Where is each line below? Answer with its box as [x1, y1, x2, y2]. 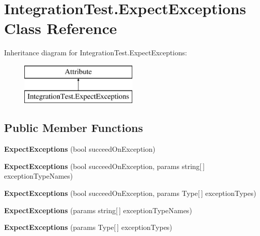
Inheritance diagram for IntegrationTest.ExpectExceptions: [4, 47, 187, 58]
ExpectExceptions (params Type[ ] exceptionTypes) [4, 222, 172, 232]
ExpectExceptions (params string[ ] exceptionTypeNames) [4, 205, 192, 215]
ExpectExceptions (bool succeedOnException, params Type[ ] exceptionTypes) [4, 188, 256, 198]
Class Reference [4, 18, 117, 39]
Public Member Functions [4, 120, 143, 136]
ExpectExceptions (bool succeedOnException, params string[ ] [4, 160, 205, 171]
